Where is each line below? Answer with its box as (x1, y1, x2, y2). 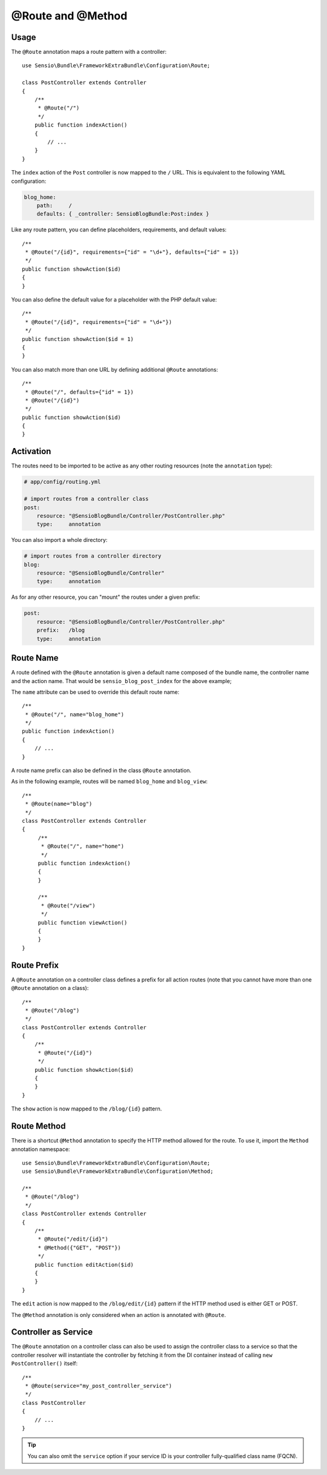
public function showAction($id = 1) (22, 335, 134, 342)
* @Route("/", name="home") (41, 843, 124, 850)
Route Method (11, 1121, 66, 1132)
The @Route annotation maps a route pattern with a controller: (11, 48, 167, 56)
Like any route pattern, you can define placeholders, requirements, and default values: (11, 226, 227, 233)
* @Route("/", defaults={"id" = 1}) (25, 388, 134, 395)
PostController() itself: (11, 1360, 78, 1367)
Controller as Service (11, 1327, 93, 1338)
